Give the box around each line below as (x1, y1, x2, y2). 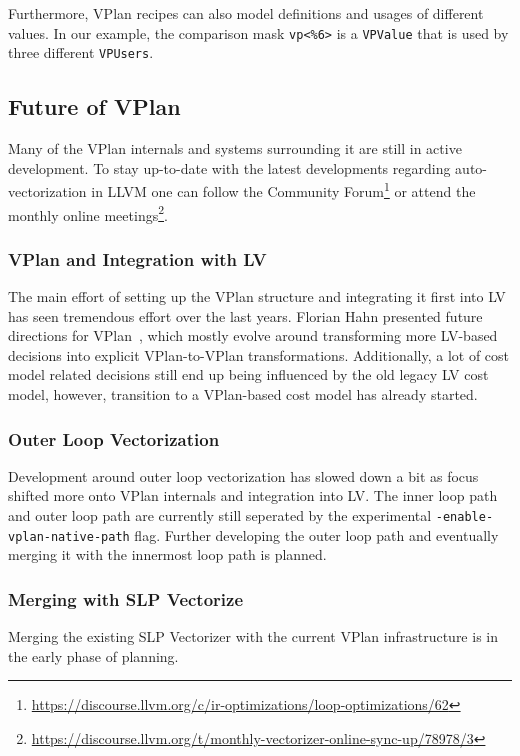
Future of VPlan (8, 91, 181, 122)
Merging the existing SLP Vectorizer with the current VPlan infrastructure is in (8, 626, 498, 647)
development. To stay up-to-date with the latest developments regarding (8, 157, 451, 178)
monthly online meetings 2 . (8, 201, 168, 225)
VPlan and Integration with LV (8, 246, 267, 271)
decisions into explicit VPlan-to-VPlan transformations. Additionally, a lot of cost (8, 344, 510, 365)
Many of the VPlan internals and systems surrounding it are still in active (8, 138, 462, 159)
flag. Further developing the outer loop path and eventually (134, 524, 499, 545)
